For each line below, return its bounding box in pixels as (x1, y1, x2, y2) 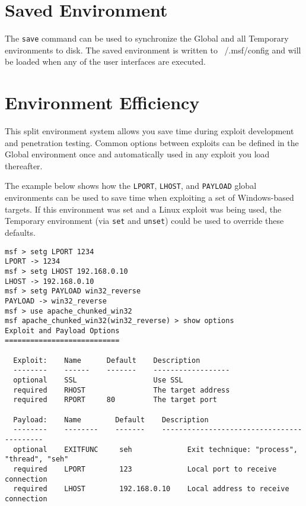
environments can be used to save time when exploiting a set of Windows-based (5, 191, 294, 204)
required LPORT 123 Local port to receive (13, 465, 277, 473)
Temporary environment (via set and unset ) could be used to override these (5, 214, 284, 227)
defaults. (5, 226, 36, 238)
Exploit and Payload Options (5, 326, 120, 335)
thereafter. (5, 159, 43, 172)
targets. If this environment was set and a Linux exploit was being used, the (5, 203, 282, 215)
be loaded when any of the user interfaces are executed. (5, 55, 206, 68)
